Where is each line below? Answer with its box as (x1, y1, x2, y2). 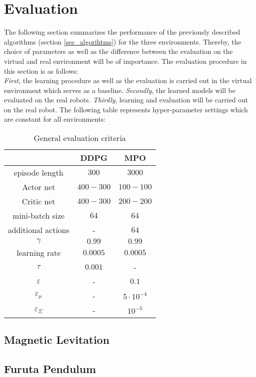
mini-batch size (12, 210, 65, 222)
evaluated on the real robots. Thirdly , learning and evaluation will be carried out (4, 94, 248, 105)
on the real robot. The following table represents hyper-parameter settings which (4, 104, 248, 114)
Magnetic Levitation (4, 332, 110, 347)
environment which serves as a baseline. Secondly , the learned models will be (4, 85, 236, 95)
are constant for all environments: (4, 114, 106, 124)
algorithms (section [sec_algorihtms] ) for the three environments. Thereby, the (4, 36, 241, 47)
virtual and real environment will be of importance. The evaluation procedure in (4, 55, 247, 66)
